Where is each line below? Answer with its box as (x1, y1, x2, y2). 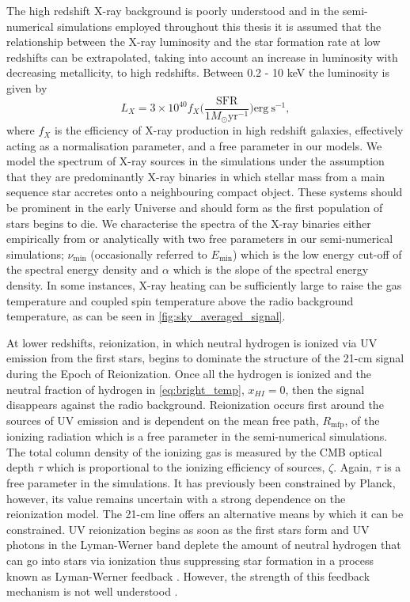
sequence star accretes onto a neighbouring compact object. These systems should (6, 184, 403, 200)
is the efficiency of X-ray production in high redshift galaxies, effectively (54, 122, 404, 138)
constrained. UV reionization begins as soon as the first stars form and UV (6, 521, 370, 537)
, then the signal (285, 381, 365, 397)
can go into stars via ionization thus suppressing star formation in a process (6, 551, 374, 568)
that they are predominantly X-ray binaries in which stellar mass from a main (6, 168, 385, 184)
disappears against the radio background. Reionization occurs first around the (6, 396, 384, 413)
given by (6, 79, 47, 96)
